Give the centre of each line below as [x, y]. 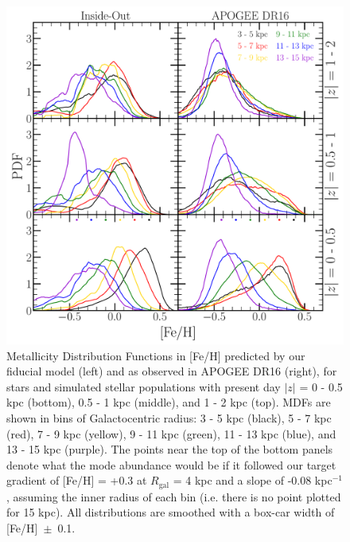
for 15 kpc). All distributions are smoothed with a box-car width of [171, 512]
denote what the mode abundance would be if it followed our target [171, 464]
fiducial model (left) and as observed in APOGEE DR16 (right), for [172, 371]
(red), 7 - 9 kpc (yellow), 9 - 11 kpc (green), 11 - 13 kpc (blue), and [171, 433]
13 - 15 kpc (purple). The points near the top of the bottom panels [170, 449]
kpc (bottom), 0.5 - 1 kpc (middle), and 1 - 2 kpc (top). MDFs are [169, 402]
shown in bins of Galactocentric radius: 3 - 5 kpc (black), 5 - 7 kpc [169, 417]
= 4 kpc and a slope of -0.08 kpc [253, 480]
